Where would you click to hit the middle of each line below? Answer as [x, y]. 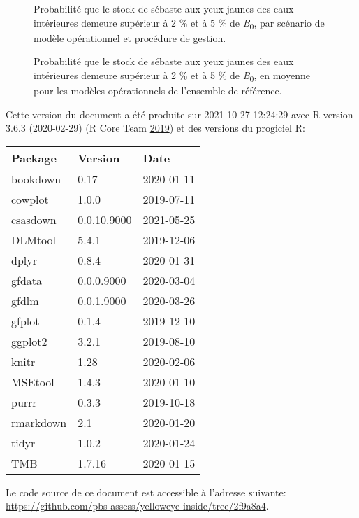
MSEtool [33, 381]
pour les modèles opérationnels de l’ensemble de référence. [158, 91]
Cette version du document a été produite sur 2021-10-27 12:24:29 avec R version [179, 114]
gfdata [27, 280]
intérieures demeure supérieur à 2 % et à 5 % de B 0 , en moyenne [172, 76]
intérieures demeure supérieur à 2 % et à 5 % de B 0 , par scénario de [179, 23]
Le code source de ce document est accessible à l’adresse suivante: [146, 492]
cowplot [30, 199]
